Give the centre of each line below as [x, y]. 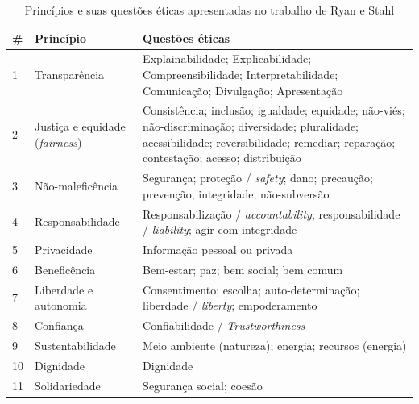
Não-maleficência [77, 185]
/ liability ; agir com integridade [220, 229]
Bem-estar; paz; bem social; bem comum [243, 269]
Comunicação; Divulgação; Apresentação [243, 90]
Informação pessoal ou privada [218, 249]
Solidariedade [68, 385]
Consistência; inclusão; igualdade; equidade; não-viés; [274, 110]
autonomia [61, 305]
